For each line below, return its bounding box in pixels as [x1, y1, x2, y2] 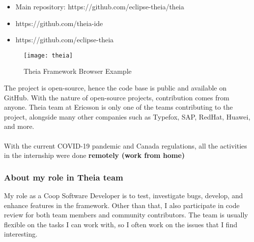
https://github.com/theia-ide [15, 18, 103, 28]
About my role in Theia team [4, 171, 123, 183]
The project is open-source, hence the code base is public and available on [4, 83, 227, 93]
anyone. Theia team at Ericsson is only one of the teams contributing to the [4, 102, 233, 112]
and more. [4, 121, 34, 131]
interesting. [4, 229, 38, 239]
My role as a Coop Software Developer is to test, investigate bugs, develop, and [4, 190, 243, 200]
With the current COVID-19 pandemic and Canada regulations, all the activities [4, 140, 247, 151]
